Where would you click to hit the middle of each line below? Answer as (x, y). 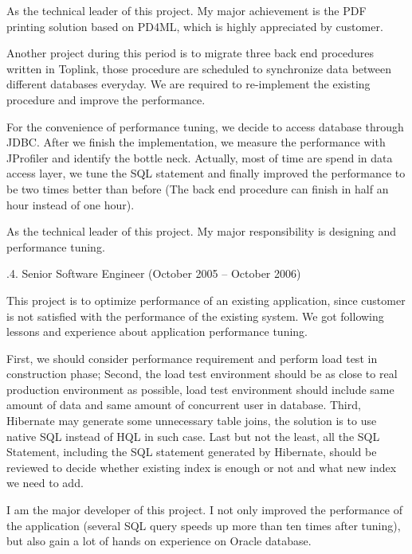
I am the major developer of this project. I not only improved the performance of (204, 510)
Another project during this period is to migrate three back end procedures (190, 53)
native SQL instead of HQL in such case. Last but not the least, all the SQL (193, 436)
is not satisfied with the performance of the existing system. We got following (195, 316)
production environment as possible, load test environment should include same (200, 389)
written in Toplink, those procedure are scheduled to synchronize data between (199, 68)
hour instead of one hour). (71, 204)
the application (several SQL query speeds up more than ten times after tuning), (204, 525)
